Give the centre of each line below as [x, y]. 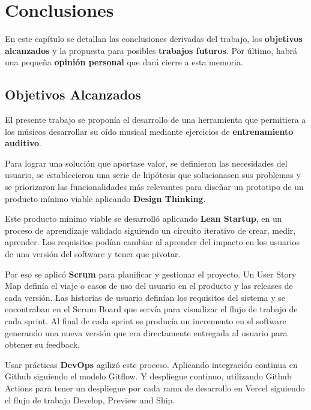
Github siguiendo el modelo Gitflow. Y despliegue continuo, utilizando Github [148, 376]
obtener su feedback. [42, 344]
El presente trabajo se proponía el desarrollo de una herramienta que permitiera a [155, 120]
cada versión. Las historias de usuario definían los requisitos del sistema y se [145, 297]
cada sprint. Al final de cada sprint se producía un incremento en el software [146, 321]
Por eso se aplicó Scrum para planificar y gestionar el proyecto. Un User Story [151, 274]
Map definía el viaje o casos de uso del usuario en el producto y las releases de [149, 286]
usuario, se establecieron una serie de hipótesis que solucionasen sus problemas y [153, 175]
